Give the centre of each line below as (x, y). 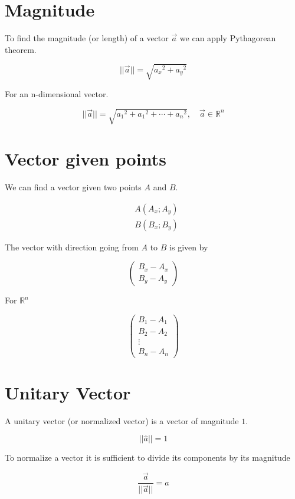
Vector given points (86, 159)
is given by (189, 247)
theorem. (21, 49)
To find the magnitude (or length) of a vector (87, 38)
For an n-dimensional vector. (57, 93)
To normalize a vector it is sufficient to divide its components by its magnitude (147, 457)
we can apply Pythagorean (228, 38)
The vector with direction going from (72, 247)
